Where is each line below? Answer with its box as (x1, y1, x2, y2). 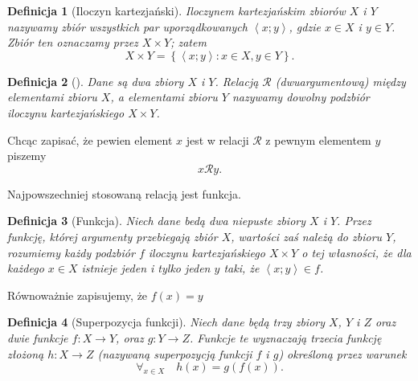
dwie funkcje (7, 329, 68, 346)
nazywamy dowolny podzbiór (232, 88, 370, 105)
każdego (7, 260, 44, 277)
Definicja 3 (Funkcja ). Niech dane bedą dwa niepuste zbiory (7, 212, 306, 229)
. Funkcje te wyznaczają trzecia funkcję (190, 329, 382, 346)
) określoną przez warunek (278, 345, 407, 362)
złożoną (7, 345, 44, 362)
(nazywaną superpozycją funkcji (97, 345, 252, 362)
